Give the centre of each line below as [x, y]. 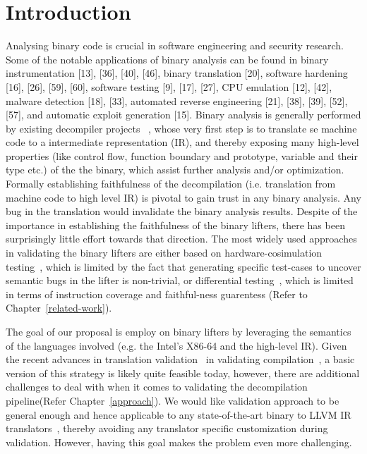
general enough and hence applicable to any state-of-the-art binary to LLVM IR [179, 414]
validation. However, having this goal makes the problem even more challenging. [179, 442]
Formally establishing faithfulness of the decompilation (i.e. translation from [171, 184]
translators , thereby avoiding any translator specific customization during [167, 428]
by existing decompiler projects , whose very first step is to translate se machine [181, 128]
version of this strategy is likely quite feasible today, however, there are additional [183, 373]
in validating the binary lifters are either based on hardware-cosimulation [164, 253]
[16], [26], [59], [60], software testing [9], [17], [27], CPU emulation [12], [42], [169, 86]
